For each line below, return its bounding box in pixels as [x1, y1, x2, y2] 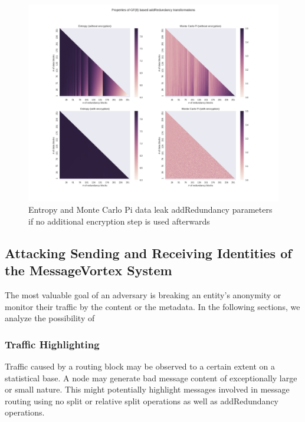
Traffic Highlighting [5, 337, 100, 351]
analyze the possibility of [5, 312, 95, 324]
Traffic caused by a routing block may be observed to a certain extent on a [5, 360, 275, 372]
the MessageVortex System [5, 261, 172, 279]
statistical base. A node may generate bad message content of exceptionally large [5, 371, 297, 384]
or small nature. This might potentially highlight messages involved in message [5, 383, 290, 395]
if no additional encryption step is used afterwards [28, 215, 210, 227]
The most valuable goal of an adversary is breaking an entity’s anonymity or [5, 289, 281, 301]
